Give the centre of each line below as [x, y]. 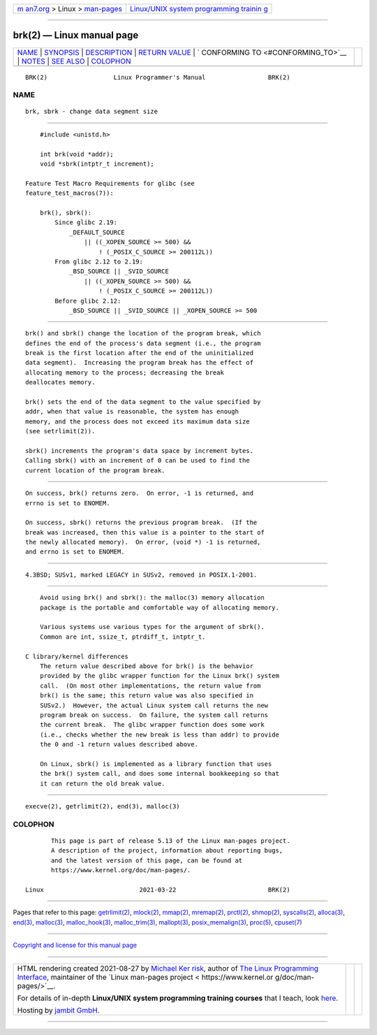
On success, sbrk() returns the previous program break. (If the [141, 523]
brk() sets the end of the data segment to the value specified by [143, 402]
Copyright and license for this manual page [75, 945]
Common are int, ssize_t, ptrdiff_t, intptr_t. [123, 637]
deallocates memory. [60, 382]
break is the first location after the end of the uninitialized [140, 353]
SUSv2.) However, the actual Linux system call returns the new [154, 705]
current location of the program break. [95, 470]
